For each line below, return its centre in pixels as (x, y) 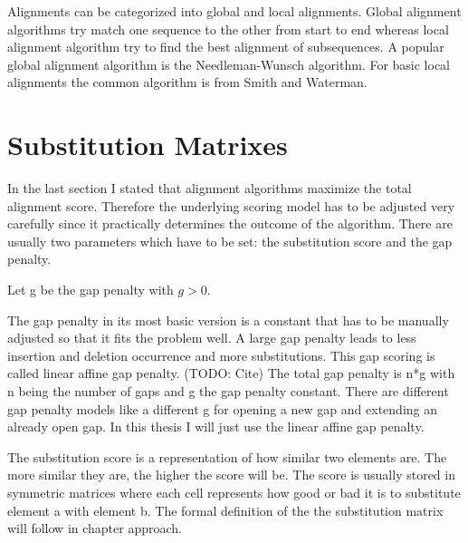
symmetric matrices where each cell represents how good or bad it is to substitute (234, 492)
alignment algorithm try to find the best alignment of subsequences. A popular (226, 47)
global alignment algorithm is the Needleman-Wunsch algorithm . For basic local (229, 64)
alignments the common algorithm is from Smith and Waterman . (187, 82)
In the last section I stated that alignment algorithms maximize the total (210, 188)
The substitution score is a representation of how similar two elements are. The (227, 456)
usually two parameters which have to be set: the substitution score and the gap (230, 241)
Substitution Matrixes (148, 145)
